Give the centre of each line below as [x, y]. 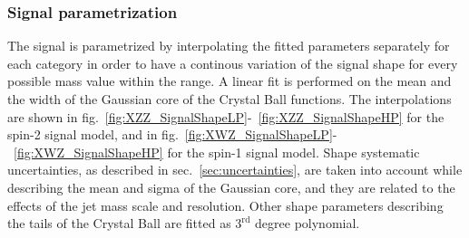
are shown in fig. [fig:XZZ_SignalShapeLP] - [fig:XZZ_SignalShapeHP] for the [226, 116]
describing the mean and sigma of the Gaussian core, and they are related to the [231, 187]
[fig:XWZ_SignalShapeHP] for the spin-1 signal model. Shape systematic [217, 152]
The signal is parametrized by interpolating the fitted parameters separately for [229, 46]
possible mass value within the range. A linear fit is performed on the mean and [230, 81]
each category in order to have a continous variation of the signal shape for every [233, 63]
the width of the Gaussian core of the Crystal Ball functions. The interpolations [230, 99]
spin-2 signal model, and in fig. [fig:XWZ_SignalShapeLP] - [172, 134]
